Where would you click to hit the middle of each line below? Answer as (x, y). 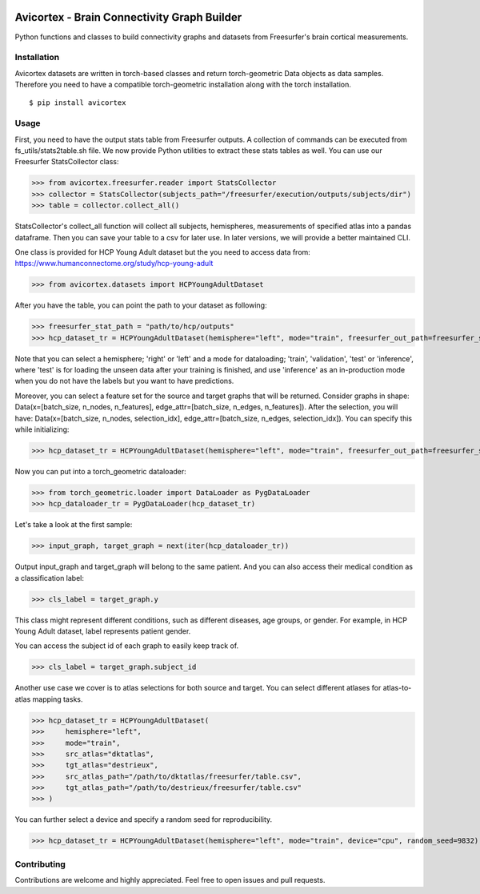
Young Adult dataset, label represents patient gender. (103, 631)
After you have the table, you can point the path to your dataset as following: (141, 305)
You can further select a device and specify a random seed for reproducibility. (144, 819)
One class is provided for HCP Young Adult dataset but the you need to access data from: (163, 252)
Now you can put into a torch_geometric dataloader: (101, 471)
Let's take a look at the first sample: (74, 525)
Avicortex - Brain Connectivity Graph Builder (128, 17)
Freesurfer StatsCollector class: (67, 162)
